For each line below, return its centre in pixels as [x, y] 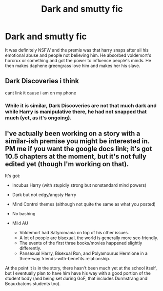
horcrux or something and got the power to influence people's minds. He [78, 60]
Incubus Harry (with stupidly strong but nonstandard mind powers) [79, 185]
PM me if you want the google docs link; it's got [79, 149]
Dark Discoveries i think [42, 81]
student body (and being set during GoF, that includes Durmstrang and [76, 279]
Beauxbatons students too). [33, 284]
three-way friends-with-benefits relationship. [65, 259]
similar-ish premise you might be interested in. [77, 141]
